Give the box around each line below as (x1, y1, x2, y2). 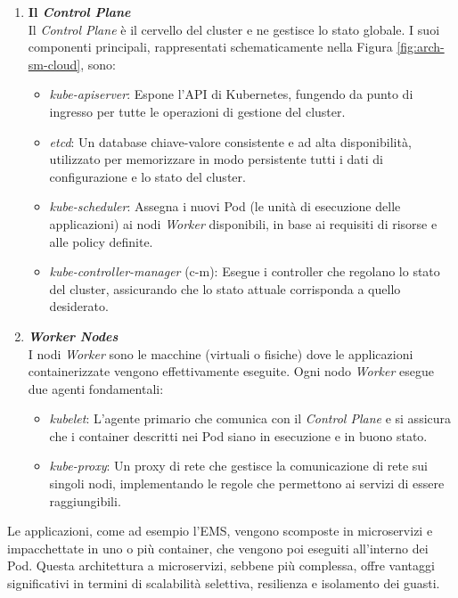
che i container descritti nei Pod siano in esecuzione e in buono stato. (49, 426, 428, 445)
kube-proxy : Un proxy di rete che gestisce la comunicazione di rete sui (49, 456, 428, 475)
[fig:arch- (397, 37, 445, 56)
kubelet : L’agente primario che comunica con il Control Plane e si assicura (49, 409, 452, 428)
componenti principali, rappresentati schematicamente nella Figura (28, 37, 393, 56)
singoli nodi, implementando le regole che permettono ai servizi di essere (49, 474, 445, 493)
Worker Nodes (28, 326, 119, 345)
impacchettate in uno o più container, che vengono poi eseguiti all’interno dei (7, 538, 429, 557)
